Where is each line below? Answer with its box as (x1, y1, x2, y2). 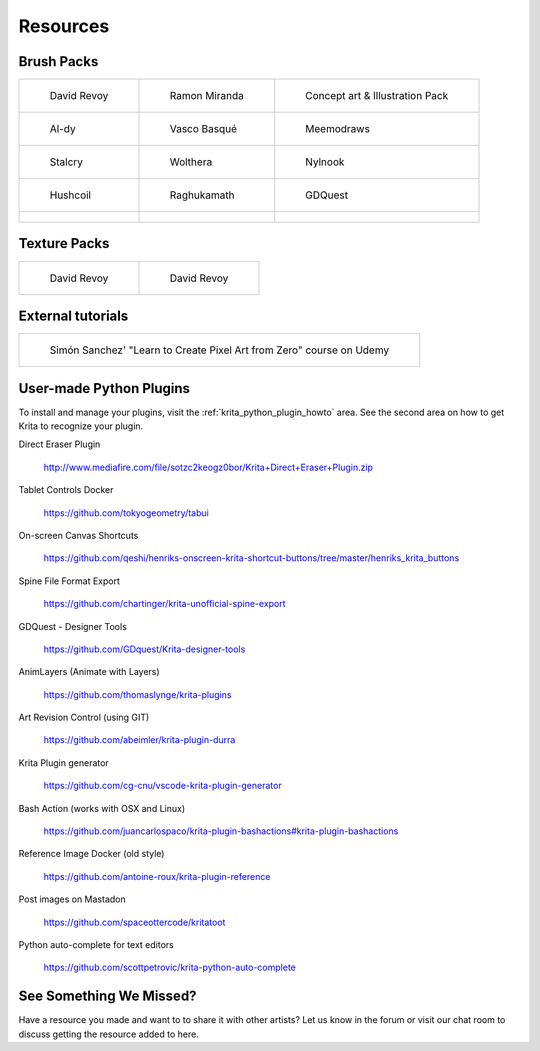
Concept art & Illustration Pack (305, 89, 449, 103)
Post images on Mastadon (18, 893, 127, 905)
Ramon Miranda (169, 89, 245, 103)
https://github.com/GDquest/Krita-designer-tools (43, 643, 246, 655)
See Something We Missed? (18, 988, 197, 1005)
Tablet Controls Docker (18, 484, 114, 496)
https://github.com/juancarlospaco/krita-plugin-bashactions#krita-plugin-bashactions (43, 825, 399, 837)
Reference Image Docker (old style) (18, 848, 165, 860)
